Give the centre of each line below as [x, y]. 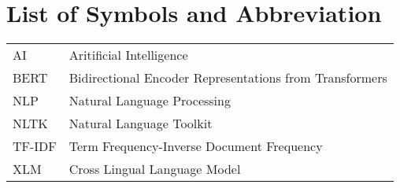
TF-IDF [35, 146]
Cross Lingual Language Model [155, 169]
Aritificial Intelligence [128, 55]
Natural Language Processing [150, 101]
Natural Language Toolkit [141, 123]
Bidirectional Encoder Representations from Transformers [228, 78]
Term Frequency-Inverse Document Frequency [196, 146]
